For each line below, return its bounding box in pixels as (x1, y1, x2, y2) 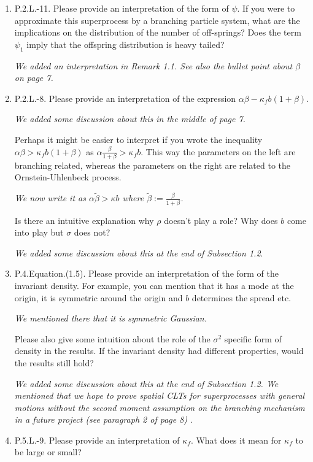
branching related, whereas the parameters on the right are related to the (14, 158, 291, 171)
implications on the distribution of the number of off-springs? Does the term (14, 26, 301, 39)
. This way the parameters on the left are (141, 145, 296, 158)
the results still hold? (14, 356, 94, 369)
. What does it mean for (190, 433, 282, 446)
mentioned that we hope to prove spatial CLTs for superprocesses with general (14, 389, 305, 402)
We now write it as (14, 191, 86, 204)
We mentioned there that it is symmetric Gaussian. (14, 312, 207, 325)
